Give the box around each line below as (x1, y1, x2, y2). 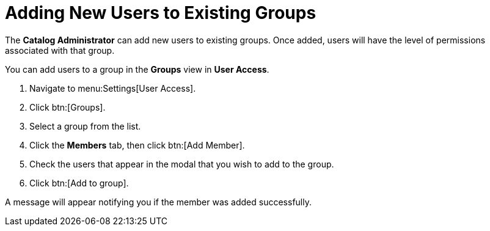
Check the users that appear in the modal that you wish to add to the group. (29, 158, 334, 169)
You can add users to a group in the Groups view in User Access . (5, 64, 269, 75)
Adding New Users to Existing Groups (5, 2, 316, 23)
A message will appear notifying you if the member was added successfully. (5, 196, 312, 207)
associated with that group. (5, 45, 115, 56)
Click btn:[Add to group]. (29, 177, 129, 188)
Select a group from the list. (29, 120, 141, 131)
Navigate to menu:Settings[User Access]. (29, 82, 196, 94)
